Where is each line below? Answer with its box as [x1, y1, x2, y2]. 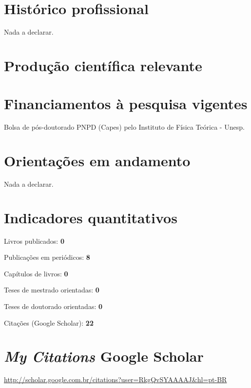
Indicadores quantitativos [4, 207, 177, 227]
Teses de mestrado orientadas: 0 [4, 285, 99, 295]
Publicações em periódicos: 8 [4, 252, 90, 262]
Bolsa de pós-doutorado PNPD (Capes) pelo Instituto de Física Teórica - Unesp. [4, 122, 245, 132]
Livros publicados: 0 [4, 235, 64, 246]
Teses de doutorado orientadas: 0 [4, 301, 103, 311]
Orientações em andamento [4, 151, 191, 170]
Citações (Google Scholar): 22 [4, 317, 94, 328]
